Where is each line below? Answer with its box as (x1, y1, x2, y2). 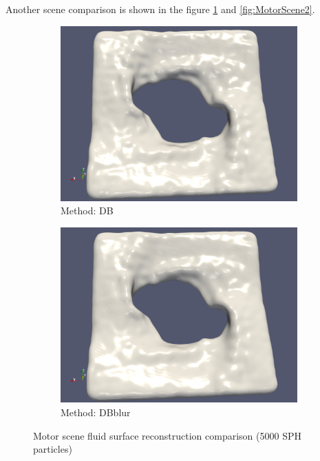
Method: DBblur (61, 404, 131, 419)
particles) (33, 442, 72, 456)
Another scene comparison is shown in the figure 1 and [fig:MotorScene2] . (6, 2, 315, 16)
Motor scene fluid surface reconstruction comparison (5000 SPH (33, 428, 301, 442)
